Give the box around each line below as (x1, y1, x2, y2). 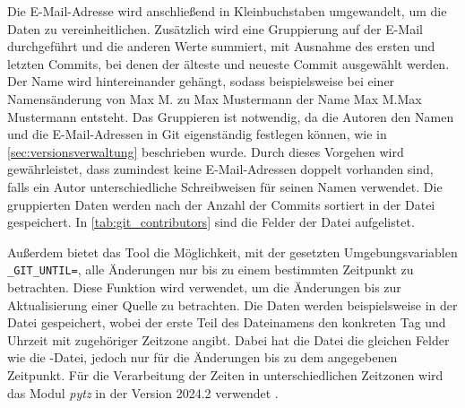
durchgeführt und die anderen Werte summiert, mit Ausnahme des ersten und (7, 37, 435, 56)
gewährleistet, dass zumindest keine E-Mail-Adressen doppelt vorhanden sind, (7, 160, 434, 178)
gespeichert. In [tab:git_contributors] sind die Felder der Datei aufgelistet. (7, 213, 415, 231)
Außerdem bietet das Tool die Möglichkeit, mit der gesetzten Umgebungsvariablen (7, 242, 458, 261)
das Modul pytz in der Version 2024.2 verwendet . (7, 383, 279, 402)
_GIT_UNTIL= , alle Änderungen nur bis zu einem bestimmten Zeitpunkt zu (7, 260, 414, 279)
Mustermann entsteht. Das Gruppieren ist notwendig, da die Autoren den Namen (7, 107, 454, 126)
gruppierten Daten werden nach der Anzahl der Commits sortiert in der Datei (7, 195, 435, 213)
